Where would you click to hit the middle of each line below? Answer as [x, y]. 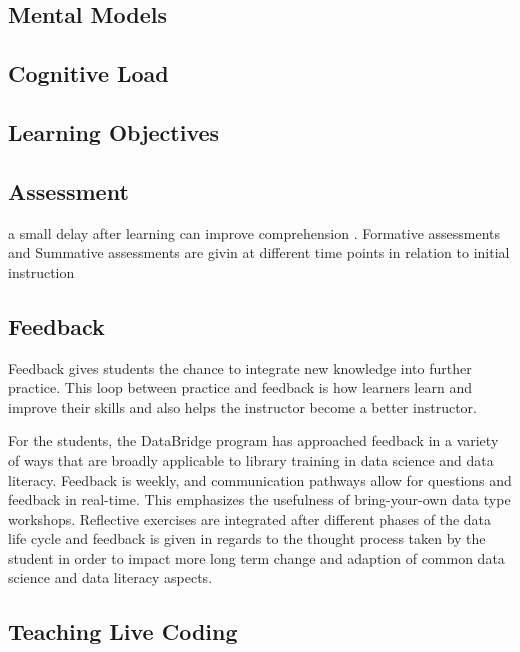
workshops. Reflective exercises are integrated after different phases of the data [250, 518]
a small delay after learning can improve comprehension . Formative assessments [254, 232]
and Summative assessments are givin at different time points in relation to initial [259, 252]
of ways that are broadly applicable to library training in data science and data [251, 459]
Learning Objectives [114, 131]
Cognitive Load [88, 73]
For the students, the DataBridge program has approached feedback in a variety [253, 440]
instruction [41, 271]
